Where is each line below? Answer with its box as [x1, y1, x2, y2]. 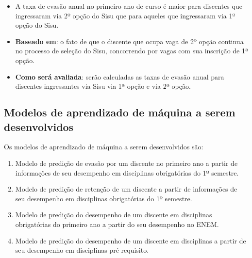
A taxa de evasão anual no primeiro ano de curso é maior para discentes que [15, 1, 242, 11]
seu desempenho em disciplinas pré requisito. [15, 245, 149, 255]
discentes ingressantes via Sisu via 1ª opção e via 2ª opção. [15, 81, 191, 91]
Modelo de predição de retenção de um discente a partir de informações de [15, 184, 237, 194]
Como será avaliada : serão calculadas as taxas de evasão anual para [15, 71, 224, 81]
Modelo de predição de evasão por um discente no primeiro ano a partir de [15, 158, 238, 168]
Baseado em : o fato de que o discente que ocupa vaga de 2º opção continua [15, 36, 244, 46]
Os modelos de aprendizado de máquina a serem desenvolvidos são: [4, 142, 203, 152]
